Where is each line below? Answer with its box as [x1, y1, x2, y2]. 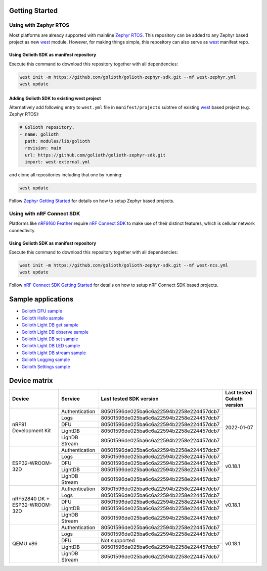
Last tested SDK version [101, 395, 159, 402]
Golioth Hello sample [21, 315, 64, 321]
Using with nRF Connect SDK [9, 210, 80, 217]
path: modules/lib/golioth [25, 139, 90, 144]
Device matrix [9, 376, 53, 385]
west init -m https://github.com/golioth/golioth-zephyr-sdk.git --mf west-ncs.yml [19, 262, 228, 268]
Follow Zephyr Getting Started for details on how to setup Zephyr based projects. [9, 198, 175, 204]
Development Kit [12, 427, 51, 434]
